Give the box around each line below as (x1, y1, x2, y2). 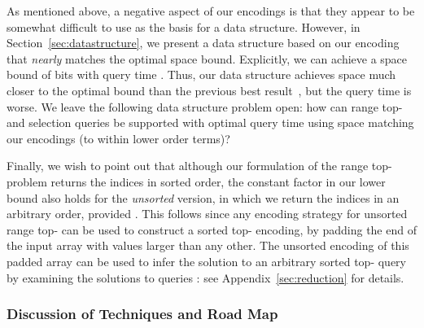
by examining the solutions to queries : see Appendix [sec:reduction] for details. (7, 269, 404, 286)
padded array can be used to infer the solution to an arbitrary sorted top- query (7, 252, 406, 269)
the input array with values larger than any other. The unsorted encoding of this (7, 237, 409, 254)
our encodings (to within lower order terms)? (7, 129, 230, 147)
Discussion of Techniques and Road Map (7, 304, 278, 324)
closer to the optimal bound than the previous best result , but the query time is (7, 81, 412, 98)
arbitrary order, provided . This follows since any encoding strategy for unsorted (7, 205, 408, 222)
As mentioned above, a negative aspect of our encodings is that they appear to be (7, 2, 415, 19)
